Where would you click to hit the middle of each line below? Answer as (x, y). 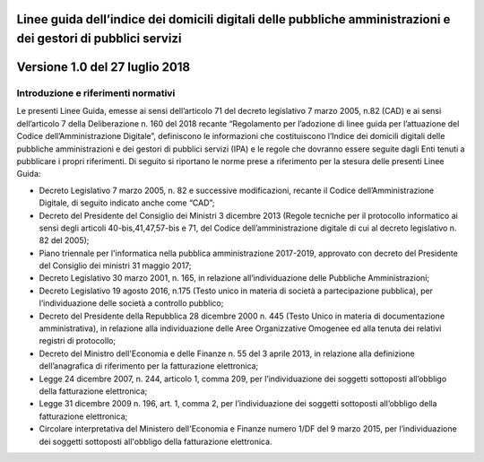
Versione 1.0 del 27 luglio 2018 (104, 67)
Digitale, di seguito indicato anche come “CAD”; (127, 203)
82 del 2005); (64, 240)
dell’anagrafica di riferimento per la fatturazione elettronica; (149, 366)
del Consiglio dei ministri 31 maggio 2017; (115, 266)
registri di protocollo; (78, 341)
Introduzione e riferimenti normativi (96, 93)
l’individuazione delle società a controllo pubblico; (131, 303)
